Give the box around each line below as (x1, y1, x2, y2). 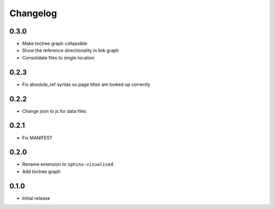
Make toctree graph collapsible (22, 41, 88, 47)
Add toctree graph (22, 168, 61, 174)
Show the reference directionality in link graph (22, 47, 119, 53)
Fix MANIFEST (22, 135, 53, 141)
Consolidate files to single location (22, 54, 95, 61)
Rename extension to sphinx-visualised (22, 161, 114, 167)
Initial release (22, 195, 50, 201)
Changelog (9, 8, 57, 19)
